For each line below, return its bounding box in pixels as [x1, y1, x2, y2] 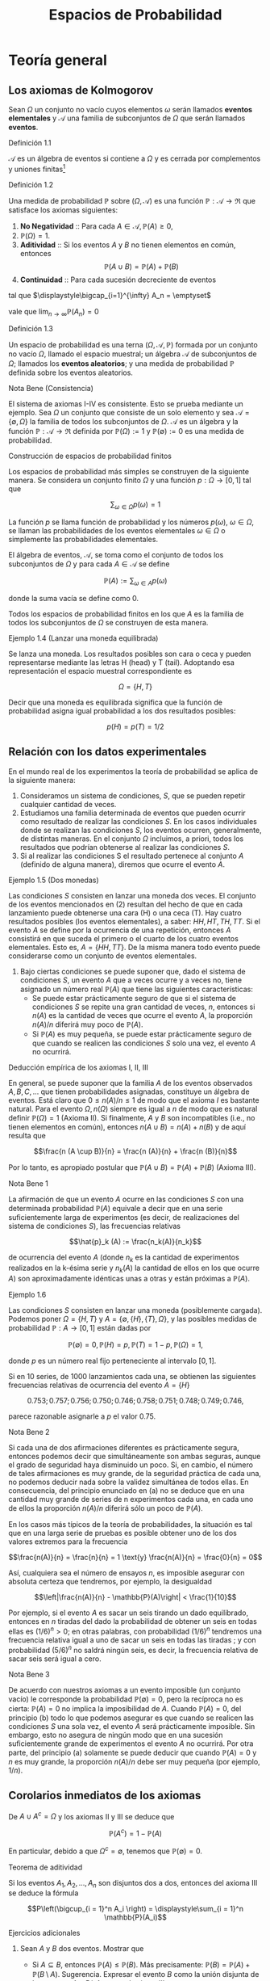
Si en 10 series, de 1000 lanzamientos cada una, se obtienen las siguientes [8, 1372, 256, 1382]
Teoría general [8, 51, 107, 69]
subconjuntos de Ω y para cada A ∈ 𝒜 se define [8, 559, 170, 569]
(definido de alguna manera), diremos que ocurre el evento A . [19, 859, 226, 869]
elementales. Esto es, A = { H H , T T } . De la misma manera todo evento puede [8, 942, 260, 952]
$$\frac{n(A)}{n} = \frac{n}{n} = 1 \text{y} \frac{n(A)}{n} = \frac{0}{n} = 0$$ [8, 1553, 263, 1563]
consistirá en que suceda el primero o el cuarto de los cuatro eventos [8, 933, 239, 943]
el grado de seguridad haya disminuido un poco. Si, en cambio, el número [8, 1460, 254, 1470]
